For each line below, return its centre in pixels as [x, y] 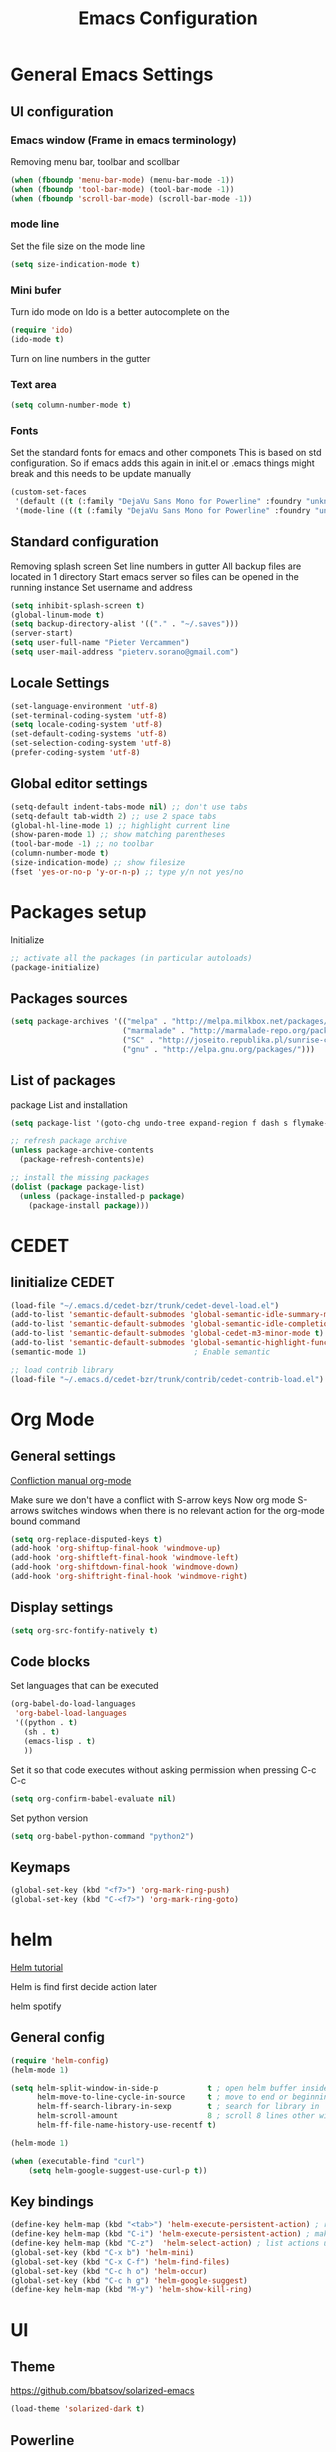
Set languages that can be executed [84, 1686]
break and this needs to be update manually [101, 474]
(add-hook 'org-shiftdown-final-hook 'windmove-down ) [125, 1567]
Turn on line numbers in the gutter [80, 358]
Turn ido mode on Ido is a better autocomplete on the [120, 311]
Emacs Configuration [168, 18]
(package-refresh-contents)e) [82, 1160]
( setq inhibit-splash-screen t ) [77, 605]
